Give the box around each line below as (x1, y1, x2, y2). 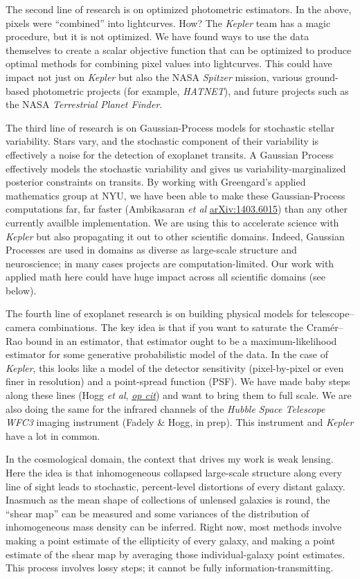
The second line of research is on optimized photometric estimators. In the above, (6, 2, 352, 16)
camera (6, 320, 36, 335)
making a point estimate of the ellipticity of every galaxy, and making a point (6, 533, 336, 547)
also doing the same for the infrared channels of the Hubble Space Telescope (6, 401, 325, 416)
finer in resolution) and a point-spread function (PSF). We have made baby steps (6, 374, 350, 389)
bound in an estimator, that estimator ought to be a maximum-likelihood (25, 333, 337, 348)
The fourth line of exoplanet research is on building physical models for (6, 306, 308, 321)
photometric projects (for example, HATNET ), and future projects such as (32, 83, 349, 98)
